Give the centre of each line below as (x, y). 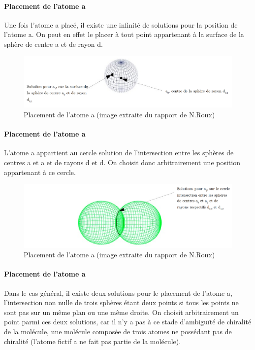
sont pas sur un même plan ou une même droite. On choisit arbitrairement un (121, 312)
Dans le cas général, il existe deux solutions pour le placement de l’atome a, (118, 293)
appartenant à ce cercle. (40, 172)
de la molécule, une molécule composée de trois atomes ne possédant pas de (118, 332)
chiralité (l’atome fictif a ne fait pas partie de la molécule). (93, 341)
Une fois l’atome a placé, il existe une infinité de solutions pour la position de (121, 24)
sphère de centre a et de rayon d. (53, 44)
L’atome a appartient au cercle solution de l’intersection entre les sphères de (119, 153)
